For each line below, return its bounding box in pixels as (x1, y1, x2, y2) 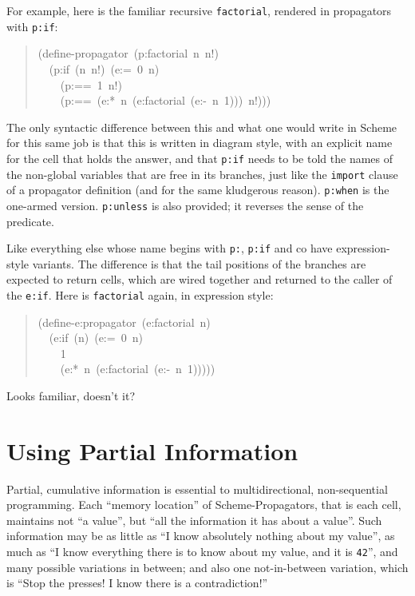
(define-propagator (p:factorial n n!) (38, 45, 219, 62)
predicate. (6, 213, 54, 229)
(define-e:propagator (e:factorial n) (38, 313, 211, 330)
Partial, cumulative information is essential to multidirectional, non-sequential (6, 480, 388, 497)
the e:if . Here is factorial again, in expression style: (6, 286, 274, 303)
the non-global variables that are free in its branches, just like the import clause (6, 165, 398, 182)
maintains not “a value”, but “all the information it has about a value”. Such (6, 511, 382, 528)
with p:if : (6, 18, 58, 34)
